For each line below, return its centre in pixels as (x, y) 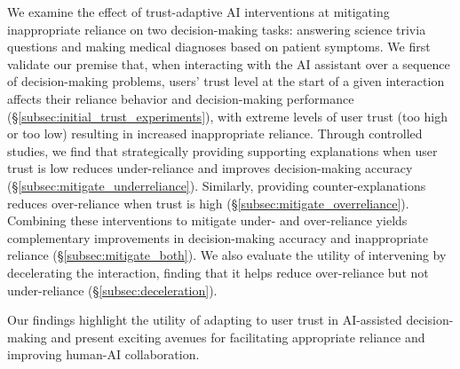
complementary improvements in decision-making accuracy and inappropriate (218, 237)
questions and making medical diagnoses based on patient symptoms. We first (219, 47)
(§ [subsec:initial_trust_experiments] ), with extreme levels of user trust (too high (227, 116)
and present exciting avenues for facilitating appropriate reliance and (238, 337)
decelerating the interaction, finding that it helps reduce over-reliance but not (218, 272)
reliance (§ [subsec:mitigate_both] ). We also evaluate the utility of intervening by (227, 255)
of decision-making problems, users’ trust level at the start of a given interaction (226, 81)
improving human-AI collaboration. (103, 354)
